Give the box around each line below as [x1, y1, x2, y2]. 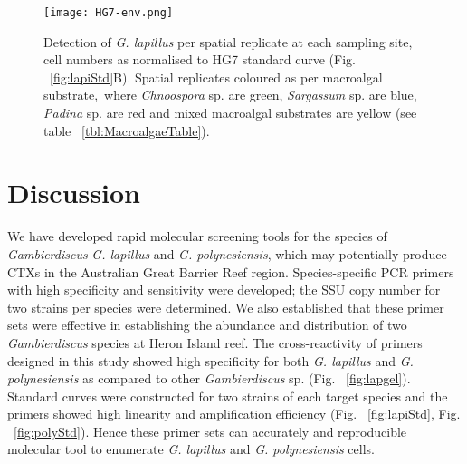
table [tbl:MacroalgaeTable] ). [43, 121, 210, 140]
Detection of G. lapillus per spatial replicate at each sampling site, [43, 32, 413, 51]
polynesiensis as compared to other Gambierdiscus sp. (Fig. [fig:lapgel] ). [7, 369, 411, 388]
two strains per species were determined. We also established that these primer [7, 297, 444, 316]
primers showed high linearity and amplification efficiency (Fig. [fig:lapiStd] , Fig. [7, 404, 461, 423]
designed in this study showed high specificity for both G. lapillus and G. [7, 351, 414, 370]
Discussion [7, 174, 140, 211]
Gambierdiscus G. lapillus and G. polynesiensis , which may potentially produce [7, 244, 447, 263]
